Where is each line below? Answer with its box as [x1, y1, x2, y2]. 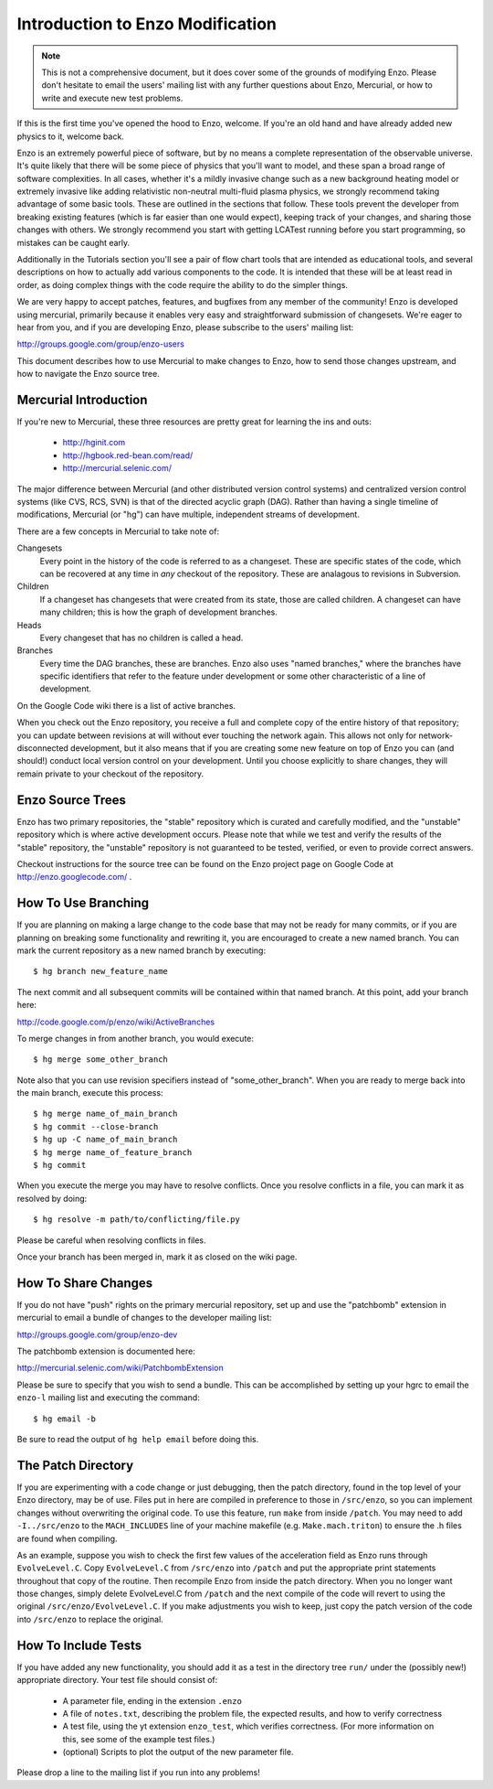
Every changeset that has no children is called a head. [39, 632, 244, 643]
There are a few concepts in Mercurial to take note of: [16, 526, 219, 537]
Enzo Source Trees [16, 792, 127, 808]
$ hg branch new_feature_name [33, 966, 169, 977]
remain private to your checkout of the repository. [16, 768, 205, 779]
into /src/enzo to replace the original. [16, 1613, 163, 1624]
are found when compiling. [16, 1533, 118, 1544]
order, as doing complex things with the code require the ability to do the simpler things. [16, 279, 349, 290]
